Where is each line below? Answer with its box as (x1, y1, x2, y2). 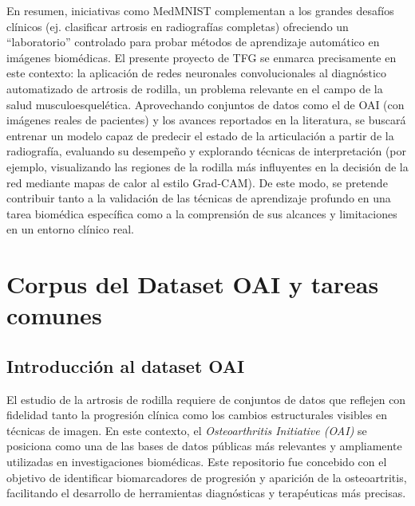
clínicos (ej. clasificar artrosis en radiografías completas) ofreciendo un (6, 18, 349, 34)
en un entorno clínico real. (6, 221, 134, 237)
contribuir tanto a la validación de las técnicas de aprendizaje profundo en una (6, 190, 391, 206)
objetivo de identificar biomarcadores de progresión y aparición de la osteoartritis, (6, 469, 407, 485)
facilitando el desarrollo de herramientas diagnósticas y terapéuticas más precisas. (6, 484, 406, 501)
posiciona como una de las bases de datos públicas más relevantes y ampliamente (6, 437, 402, 454)
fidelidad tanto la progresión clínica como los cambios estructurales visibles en (6, 406, 388, 423)
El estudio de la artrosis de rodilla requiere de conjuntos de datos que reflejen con (6, 390, 406, 407)
